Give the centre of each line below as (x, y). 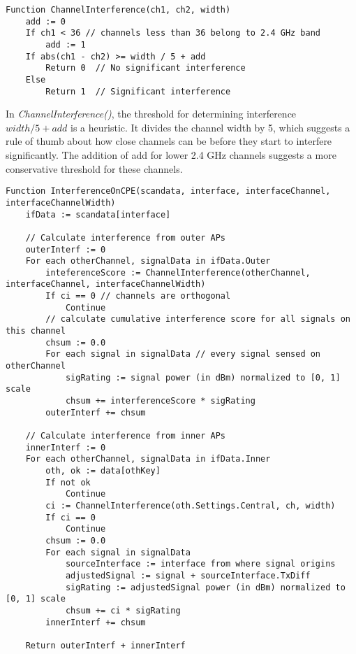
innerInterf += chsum (96, 622)
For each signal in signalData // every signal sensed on (183, 354)
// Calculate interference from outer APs (125, 237)
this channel (36, 331)
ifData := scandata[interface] (98, 214)
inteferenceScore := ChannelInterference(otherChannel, (178, 272)
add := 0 (45, 21)
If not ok (68, 482)
